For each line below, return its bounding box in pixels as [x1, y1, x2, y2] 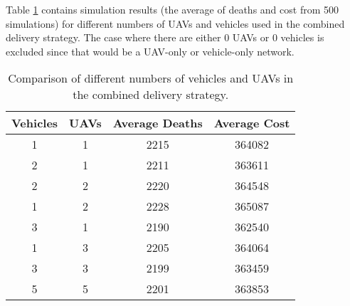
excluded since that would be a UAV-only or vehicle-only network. [6, 43, 295, 58]
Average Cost [213, 115, 290, 132]
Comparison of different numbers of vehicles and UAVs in [8, 70, 294, 87]
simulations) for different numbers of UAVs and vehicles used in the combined [6, 16, 345, 31]
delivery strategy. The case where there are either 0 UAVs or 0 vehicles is [6, 30, 324, 45]
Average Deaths [112, 115, 203, 132]
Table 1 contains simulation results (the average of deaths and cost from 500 [6, 2, 339, 16]
